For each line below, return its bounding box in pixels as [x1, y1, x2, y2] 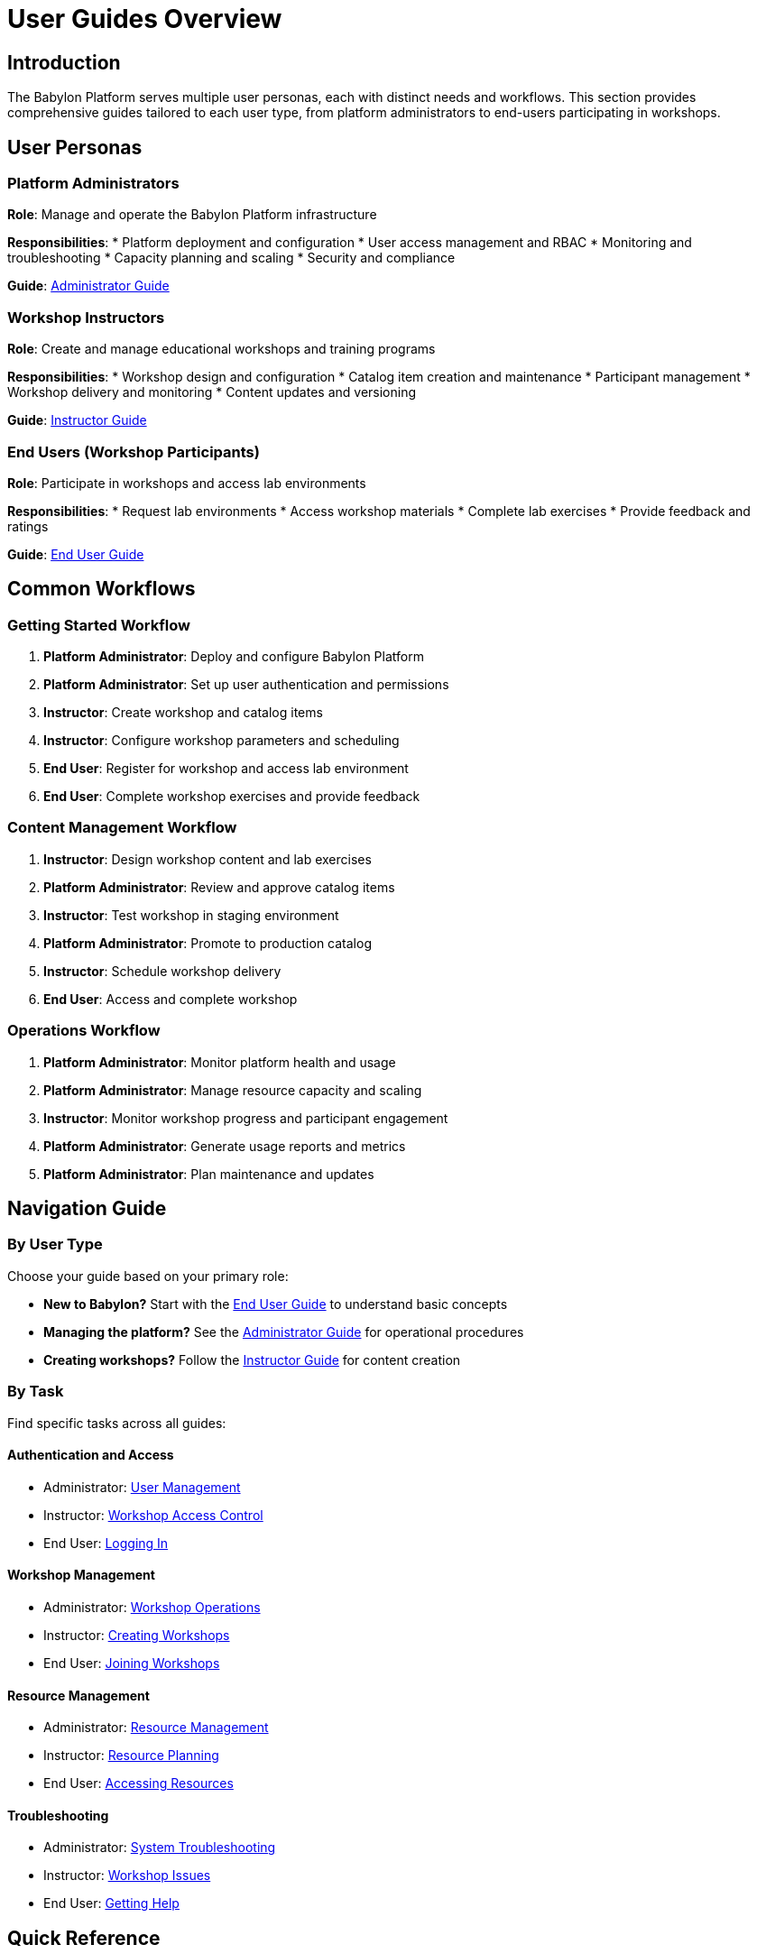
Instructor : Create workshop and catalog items [43, 705, 323, 721]
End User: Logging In [43, 1535, 169, 1551]
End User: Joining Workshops [43, 1655, 220, 1672]
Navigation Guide [7, 1197, 167, 1221]
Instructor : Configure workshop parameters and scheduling [43, 733, 400, 749]
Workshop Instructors [7, 308, 165, 327]
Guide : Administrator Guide [7, 278, 170, 294]
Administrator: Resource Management [43, 1719, 269, 1736]
